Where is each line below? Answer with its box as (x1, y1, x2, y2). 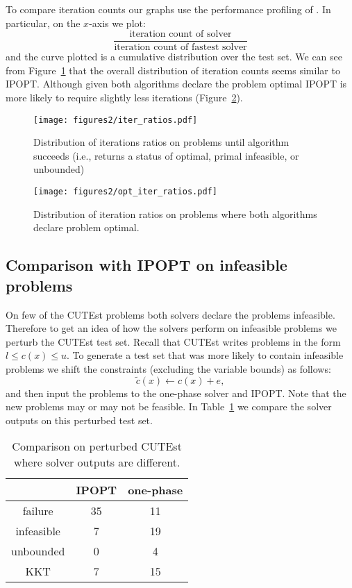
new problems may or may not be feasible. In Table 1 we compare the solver (6, 399, 332, 414)
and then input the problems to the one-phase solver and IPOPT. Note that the (6, 385, 346, 400)
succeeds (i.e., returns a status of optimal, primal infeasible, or (33, 148, 299, 162)
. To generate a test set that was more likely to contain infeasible (67, 348, 344, 362)
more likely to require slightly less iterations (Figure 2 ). (6, 90, 243, 105)
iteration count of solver (129, 29, 232, 40)
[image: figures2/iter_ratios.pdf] (33, 115, 198, 125)
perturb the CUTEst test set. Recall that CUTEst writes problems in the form (6, 334, 341, 348)
